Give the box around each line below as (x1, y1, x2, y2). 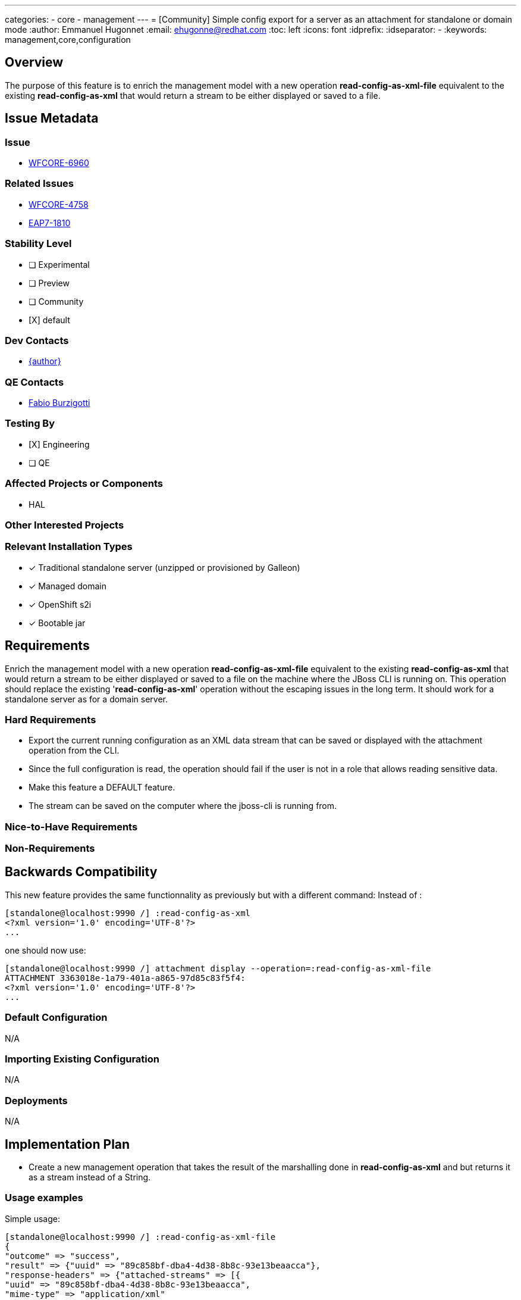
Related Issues (5, 177, 74, 190)
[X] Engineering (29, 439, 90, 449)
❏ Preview (29, 277, 70, 288)
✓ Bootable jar (29, 617, 86, 628)
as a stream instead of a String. (29, 1171, 151, 1182)
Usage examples (5, 1192, 83, 1204)
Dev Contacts (5, 334, 69, 346)
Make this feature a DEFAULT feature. (29, 782, 175, 793)
